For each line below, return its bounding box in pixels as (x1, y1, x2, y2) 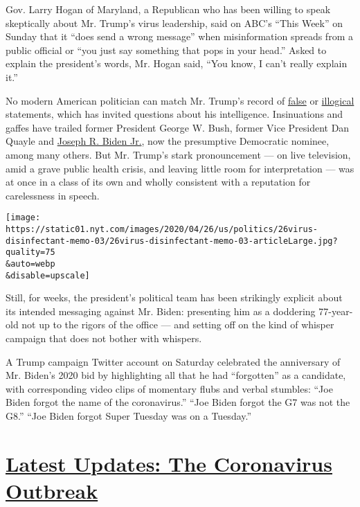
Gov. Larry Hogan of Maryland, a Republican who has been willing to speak (6, 2, 331, 16)
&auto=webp (6, 258, 55, 269)
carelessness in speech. (6, 188, 100, 202)
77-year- (318, 303, 353, 318)
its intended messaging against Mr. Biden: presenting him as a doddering (6, 303, 316, 318)
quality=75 (6, 247, 55, 258)
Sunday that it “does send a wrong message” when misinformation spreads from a (6, 29, 353, 44)
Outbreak (6, 476, 98, 504)
